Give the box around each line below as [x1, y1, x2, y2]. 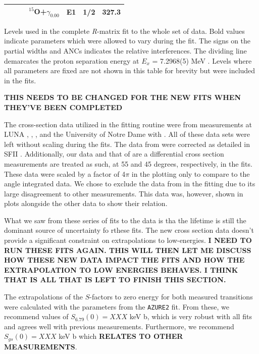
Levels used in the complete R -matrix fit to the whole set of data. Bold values [4, 25, 245, 36]
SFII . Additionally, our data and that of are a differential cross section [4, 148, 224, 159]
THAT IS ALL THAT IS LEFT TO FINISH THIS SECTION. [4, 274, 226, 285]
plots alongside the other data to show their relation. [4, 198, 168, 209]
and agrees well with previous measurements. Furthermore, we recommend [4, 321, 234, 331]
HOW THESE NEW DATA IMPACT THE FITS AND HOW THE [4, 255, 245, 265]
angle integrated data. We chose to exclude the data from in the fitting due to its [4, 178, 255, 189]
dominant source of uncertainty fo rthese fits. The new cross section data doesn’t [4, 225, 254, 235]
